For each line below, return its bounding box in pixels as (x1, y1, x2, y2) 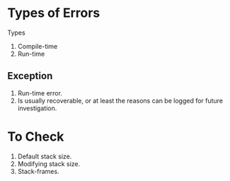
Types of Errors (7, 5, 100, 21)
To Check (7, 129, 64, 144)
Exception (7, 70, 53, 82)
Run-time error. (17, 88, 62, 97)
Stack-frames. (17, 167, 59, 175)
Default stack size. (17, 152, 72, 160)
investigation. (17, 104, 57, 112)
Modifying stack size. (17, 159, 81, 168)
